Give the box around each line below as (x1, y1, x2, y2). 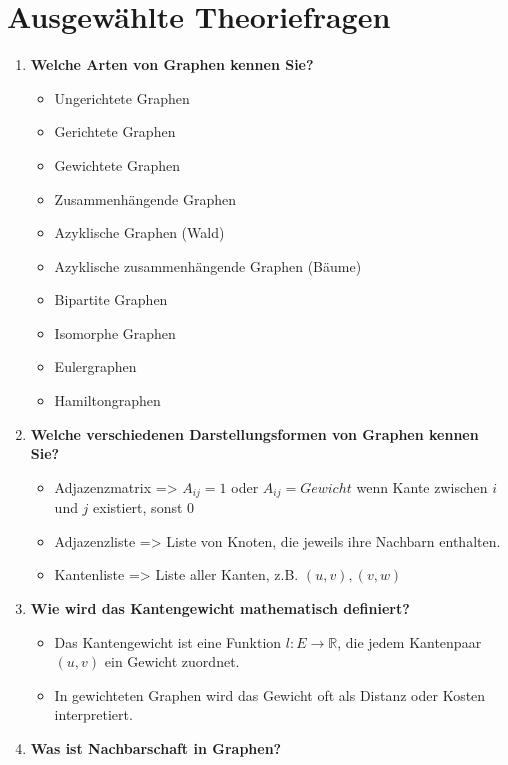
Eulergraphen (54, 356, 137, 377)
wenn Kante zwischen (356, 476, 488, 497)
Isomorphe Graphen (54, 322, 176, 343)
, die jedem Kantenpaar (337, 631, 482, 652)
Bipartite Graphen (54, 289, 168, 310)
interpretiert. (54, 704, 133, 725)
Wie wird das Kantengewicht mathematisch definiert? (30, 598, 410, 619)
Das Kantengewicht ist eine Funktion (54, 631, 282, 652)
